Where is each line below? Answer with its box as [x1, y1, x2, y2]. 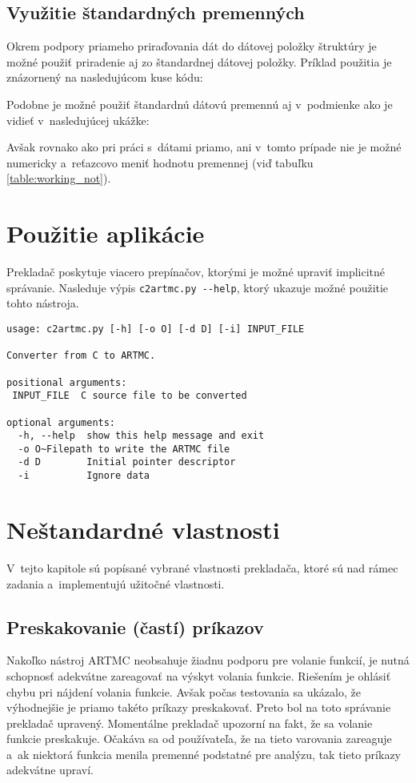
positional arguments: [6, 376, 127, 388]
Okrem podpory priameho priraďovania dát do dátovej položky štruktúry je [6, 38, 377, 54]
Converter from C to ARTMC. [6, 350, 156, 362]
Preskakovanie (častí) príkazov [6, 614, 264, 639]
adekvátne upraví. [6, 761, 94, 778]
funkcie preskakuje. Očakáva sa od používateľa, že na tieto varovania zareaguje [6, 730, 392, 747]
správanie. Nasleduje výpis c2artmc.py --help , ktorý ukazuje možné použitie [6, 279, 389, 295]
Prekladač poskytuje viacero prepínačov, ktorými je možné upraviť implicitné [6, 263, 386, 280]
